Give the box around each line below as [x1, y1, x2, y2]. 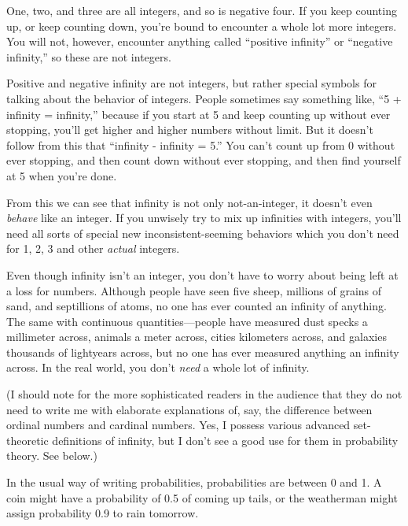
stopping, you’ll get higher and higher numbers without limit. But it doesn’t [6, 121, 373, 138]
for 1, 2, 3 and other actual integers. [6, 240, 180, 257]
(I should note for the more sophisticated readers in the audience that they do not [6, 386, 402, 402]
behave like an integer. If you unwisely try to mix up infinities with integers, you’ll [6, 209, 402, 226]
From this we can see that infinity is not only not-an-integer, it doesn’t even [6, 194, 373, 210]
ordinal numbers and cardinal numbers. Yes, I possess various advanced [6, 417, 351, 433]
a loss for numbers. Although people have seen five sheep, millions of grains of [6, 282, 382, 298]
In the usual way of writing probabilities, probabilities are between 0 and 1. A [6, 474, 382, 491]
